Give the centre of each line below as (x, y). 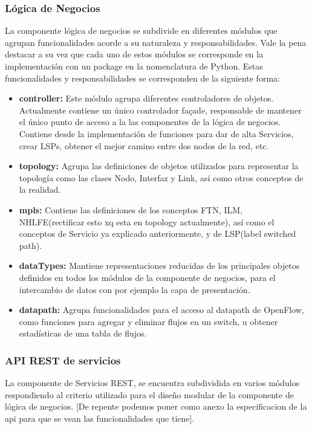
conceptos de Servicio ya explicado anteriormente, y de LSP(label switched (158, 234)
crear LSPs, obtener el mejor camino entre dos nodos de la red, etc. (144, 145)
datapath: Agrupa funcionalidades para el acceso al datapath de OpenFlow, (161, 310)
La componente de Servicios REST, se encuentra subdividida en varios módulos (152, 383)
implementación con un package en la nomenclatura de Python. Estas (134, 66)
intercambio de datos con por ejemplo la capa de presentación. (135, 289)
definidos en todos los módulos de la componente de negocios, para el (147, 277)
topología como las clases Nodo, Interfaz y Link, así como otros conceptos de (161, 177)
